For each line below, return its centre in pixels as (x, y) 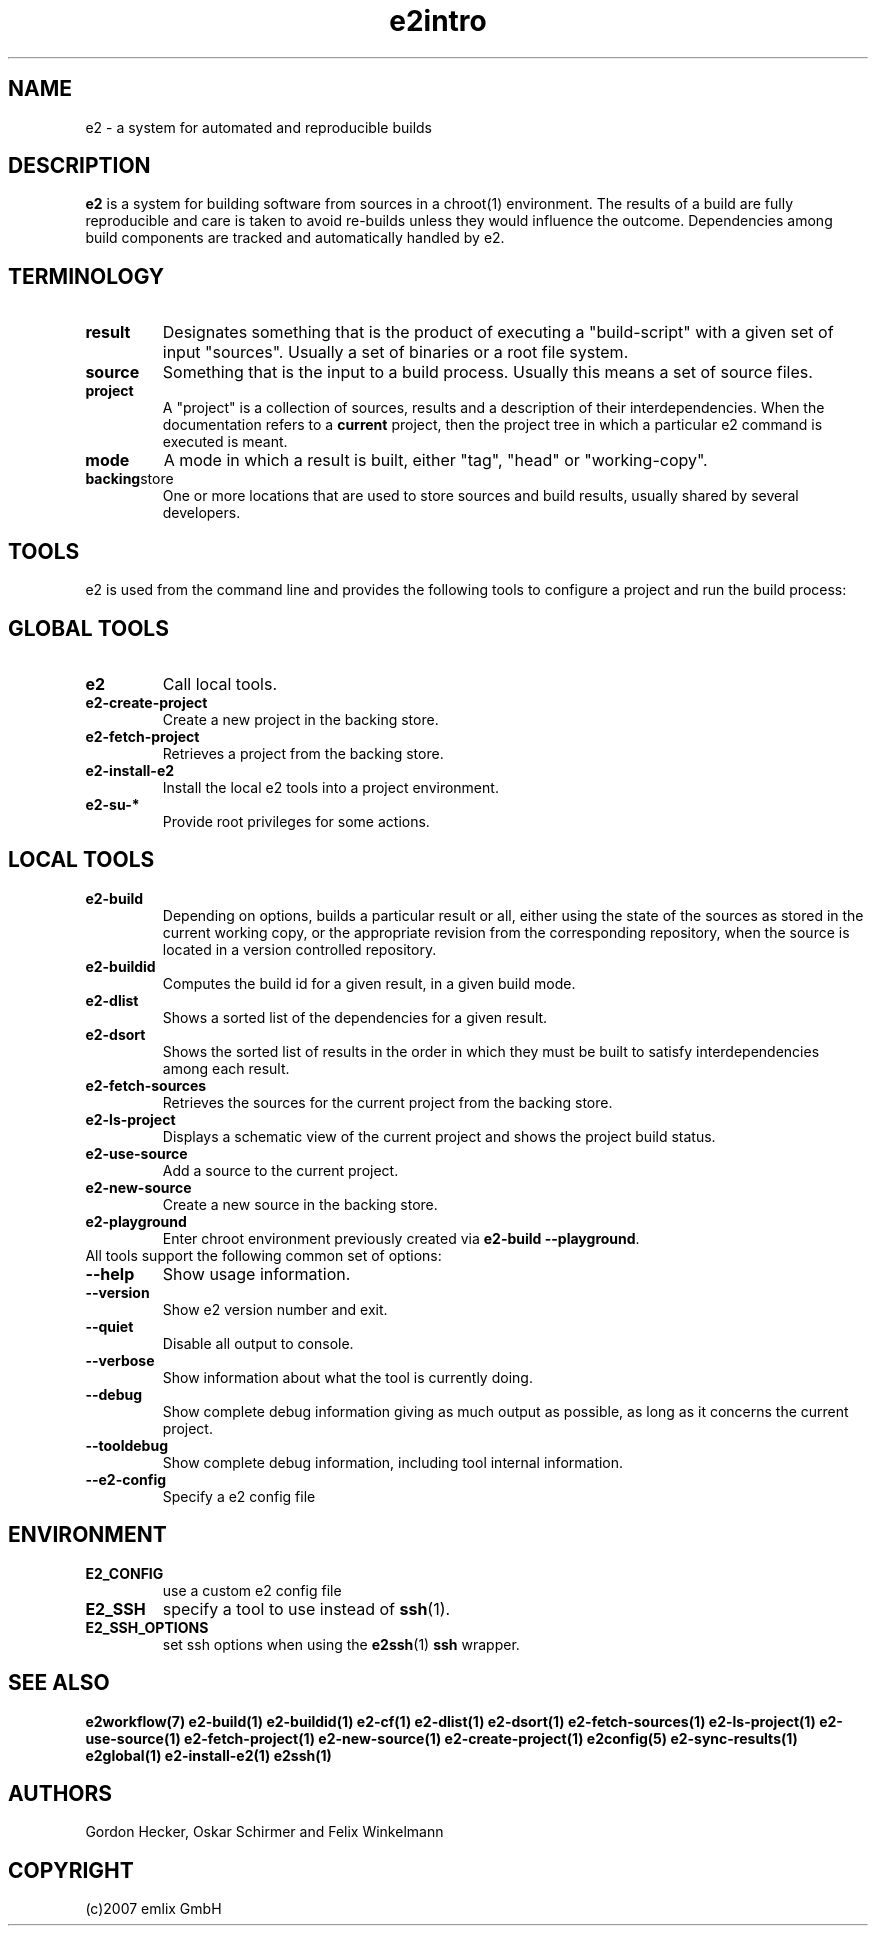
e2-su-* (112, 804)
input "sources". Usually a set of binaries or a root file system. (395, 352)
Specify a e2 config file (239, 1496)
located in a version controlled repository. (299, 949)
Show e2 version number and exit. (275, 1309)
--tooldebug (126, 1445)
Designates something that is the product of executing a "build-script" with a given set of (498, 332)
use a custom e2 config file (252, 1590)
